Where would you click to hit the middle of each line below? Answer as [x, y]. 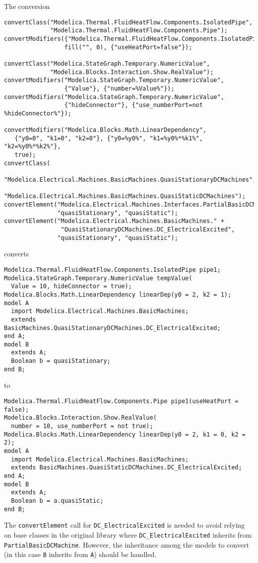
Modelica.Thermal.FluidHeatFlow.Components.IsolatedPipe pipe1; [112, 270]
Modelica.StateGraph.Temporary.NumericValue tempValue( [98, 278]
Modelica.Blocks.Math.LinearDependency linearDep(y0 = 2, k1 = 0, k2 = [125, 434]
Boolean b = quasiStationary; [61, 361]
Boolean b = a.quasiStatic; [57, 501]
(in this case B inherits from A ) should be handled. [80, 554]
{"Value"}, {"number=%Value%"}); [119, 88]
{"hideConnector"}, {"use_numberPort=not [133, 105]
